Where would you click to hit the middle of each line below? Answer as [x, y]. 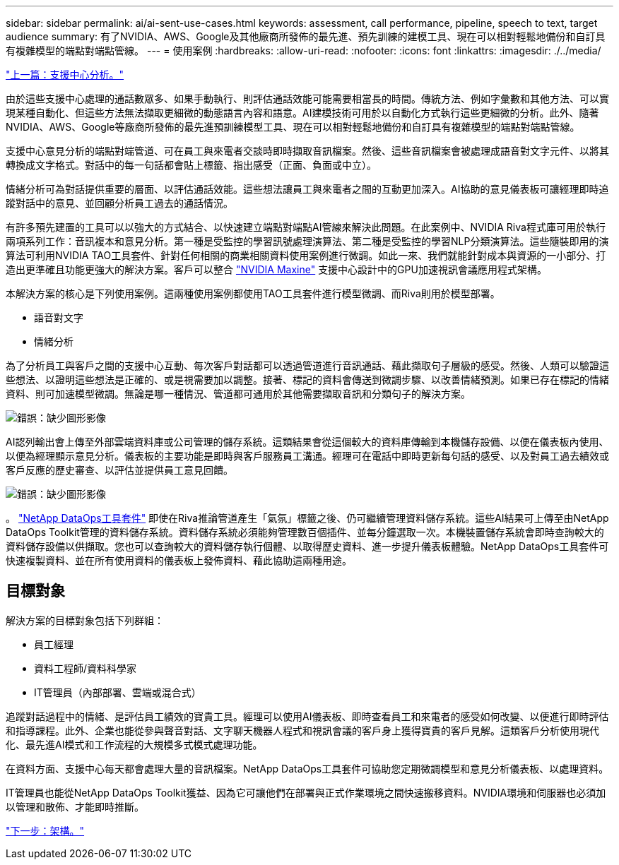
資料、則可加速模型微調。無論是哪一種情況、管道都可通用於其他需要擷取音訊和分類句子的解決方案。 [238, 394]
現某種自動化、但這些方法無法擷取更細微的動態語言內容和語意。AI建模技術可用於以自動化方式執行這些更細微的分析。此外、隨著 [302, 113]
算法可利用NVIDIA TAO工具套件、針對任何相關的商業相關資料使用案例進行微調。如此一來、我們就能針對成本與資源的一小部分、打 [306, 255]
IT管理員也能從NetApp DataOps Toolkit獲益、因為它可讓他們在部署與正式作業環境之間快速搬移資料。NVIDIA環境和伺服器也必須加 [306, 792]
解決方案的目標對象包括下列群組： [85, 620]
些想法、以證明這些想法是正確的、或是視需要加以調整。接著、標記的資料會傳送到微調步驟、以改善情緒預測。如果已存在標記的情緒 [307, 380]
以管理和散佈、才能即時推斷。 [75, 806]
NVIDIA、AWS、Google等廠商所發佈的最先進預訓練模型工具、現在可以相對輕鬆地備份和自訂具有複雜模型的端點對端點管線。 [293, 127]
